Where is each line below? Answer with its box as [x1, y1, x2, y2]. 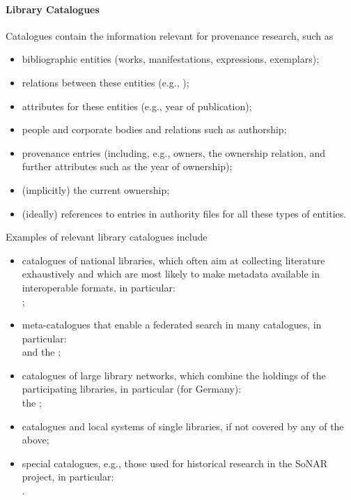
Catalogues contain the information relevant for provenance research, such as [6, 28, 334, 43]
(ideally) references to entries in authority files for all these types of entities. [22, 206, 347, 220]
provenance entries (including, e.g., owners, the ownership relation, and [22, 145, 326, 160]
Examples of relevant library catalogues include [6, 229, 208, 244]
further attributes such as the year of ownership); [22, 159, 233, 174]
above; [22, 432, 49, 447]
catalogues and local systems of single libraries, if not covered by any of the [22, 418, 344, 433]
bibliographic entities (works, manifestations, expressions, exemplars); [22, 52, 320, 66]
